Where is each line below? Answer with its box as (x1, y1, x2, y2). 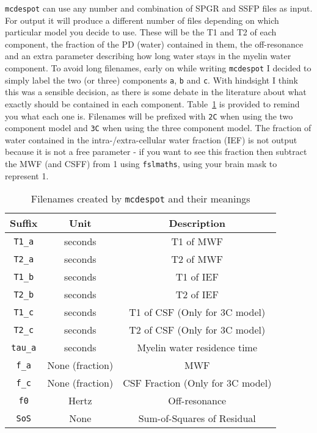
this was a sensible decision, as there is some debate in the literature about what (5, 85, 307, 98)
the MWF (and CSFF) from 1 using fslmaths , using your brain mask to (5, 157, 277, 170)
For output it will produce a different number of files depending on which (5, 13, 279, 26)
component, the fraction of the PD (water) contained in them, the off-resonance (5, 37, 304, 50)
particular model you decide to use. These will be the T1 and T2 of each (5, 26, 277, 38)
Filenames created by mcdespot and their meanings (31, 191, 250, 206)
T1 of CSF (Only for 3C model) (129, 305, 266, 320)
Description (169, 216, 226, 231)
